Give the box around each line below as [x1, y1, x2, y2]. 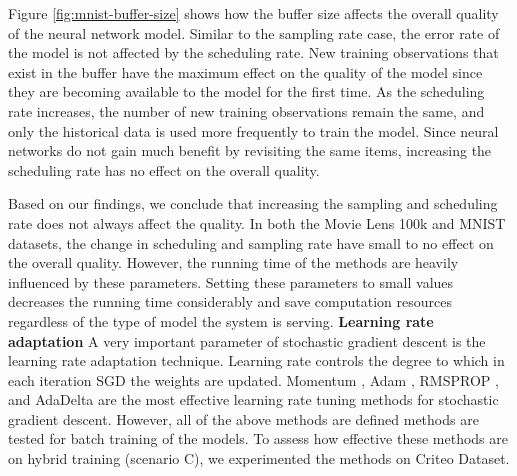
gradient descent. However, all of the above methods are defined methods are [8, 408, 479, 429]
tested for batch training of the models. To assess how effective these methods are [8, 428, 508, 449]
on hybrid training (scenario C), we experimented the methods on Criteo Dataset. [8, 448, 510, 469]
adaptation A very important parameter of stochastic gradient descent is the [8, 330, 486, 351]
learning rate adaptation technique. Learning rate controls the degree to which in [8, 350, 505, 371]
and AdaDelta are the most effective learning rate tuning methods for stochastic [8, 389, 499, 410]
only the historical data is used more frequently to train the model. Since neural [8, 120, 499, 141]
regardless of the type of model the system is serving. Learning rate [8, 310, 434, 331]
